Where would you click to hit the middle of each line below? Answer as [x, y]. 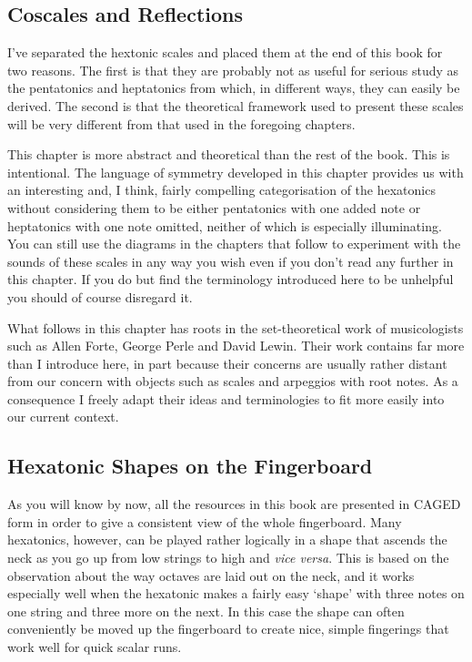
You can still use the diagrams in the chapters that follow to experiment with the [234, 244]
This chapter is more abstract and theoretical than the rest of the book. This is [229, 154]
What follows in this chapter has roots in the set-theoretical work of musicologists [236, 327]
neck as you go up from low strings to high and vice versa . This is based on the [228, 558]
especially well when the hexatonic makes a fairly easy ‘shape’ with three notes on [236, 593]
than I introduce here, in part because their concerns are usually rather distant [227, 363]
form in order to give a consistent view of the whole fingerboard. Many [205, 521]
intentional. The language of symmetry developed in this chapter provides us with [236, 172]
